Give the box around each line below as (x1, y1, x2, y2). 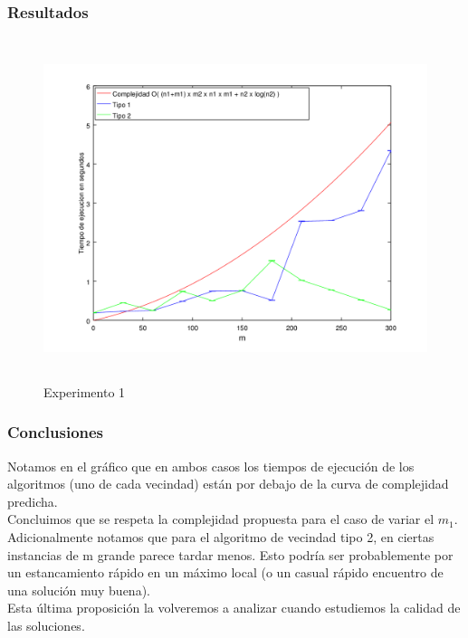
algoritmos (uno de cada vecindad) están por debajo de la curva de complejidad (7, 474, 449, 493)
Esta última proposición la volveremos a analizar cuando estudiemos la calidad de (7, 598, 461, 617)
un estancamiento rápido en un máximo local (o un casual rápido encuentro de (7, 563, 444, 582)
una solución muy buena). (7, 580, 150, 599)
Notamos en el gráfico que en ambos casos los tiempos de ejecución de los (7, 456, 415, 475)
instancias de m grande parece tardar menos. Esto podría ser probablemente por (7, 545, 454, 564)
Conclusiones (7, 421, 104, 443)
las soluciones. (7, 615, 85, 634)
